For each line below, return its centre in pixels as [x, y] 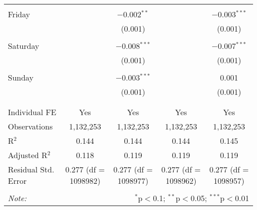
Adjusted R [28, 155]
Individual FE [32, 112]
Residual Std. [31, 169]
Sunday [21, 77]
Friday [19, 14]
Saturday [24, 46]
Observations [30, 126]
